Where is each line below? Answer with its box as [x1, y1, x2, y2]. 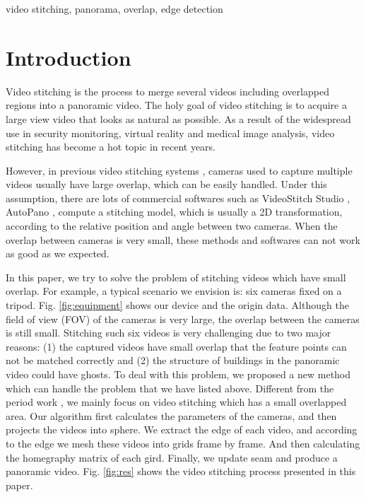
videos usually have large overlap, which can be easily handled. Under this [6, 177, 327, 192]
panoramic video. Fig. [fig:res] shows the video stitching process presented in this [6, 464, 356, 479]
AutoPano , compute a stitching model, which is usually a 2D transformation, [6, 204, 343, 219]
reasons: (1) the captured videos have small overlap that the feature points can [6, 339, 347, 353]
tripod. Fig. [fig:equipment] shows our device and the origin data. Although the [6, 298, 349, 312]
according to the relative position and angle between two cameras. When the [6, 218, 338, 233]
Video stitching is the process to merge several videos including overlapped [6, 83, 329, 98]
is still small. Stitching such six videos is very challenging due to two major [6, 325, 331, 340]
